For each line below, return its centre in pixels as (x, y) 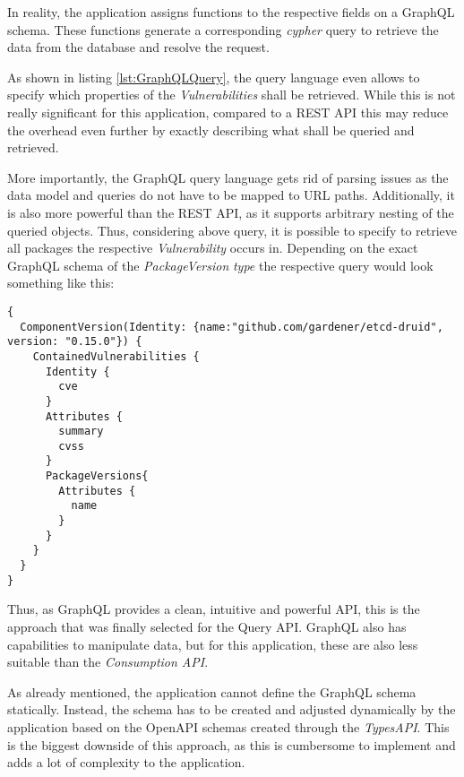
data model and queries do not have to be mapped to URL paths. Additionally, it (231, 195)
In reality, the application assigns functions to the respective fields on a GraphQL (231, 12)
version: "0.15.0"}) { (75, 342)
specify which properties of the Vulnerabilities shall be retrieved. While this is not (232, 95)
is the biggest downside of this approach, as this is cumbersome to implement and (232, 744)
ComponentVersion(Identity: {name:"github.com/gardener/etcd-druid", (232, 327)
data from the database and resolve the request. (138, 47)
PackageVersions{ (97, 476)
